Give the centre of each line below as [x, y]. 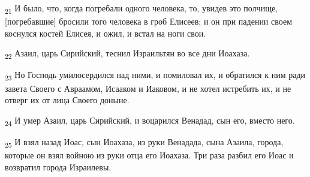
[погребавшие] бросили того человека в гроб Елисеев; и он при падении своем [148, 21]
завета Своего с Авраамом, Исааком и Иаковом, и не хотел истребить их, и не [148, 88]
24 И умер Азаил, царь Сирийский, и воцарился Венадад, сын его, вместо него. [150, 121]
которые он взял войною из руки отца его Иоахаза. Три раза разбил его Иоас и [149, 155]
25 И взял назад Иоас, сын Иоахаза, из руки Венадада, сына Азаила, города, [144, 142]
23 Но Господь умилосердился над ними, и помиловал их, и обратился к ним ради [155, 76]
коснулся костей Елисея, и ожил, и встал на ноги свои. [106, 33]
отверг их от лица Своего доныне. [67, 100]
